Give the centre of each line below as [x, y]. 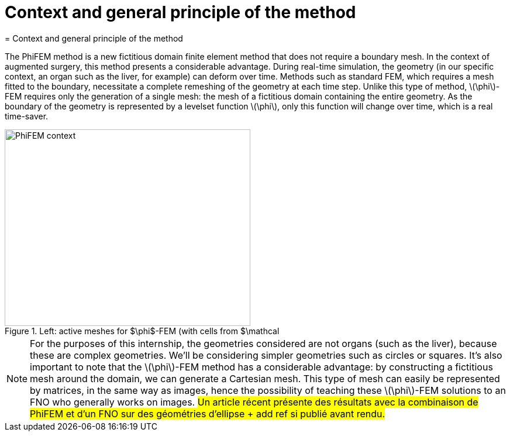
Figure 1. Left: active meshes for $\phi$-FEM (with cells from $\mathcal [142, 331]
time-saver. [27, 116]
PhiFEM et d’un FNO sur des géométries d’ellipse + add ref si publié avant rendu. [208, 413]
